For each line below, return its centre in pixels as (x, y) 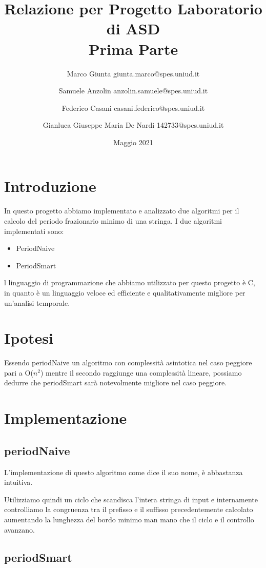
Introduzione (50, 186)
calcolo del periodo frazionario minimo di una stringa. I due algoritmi (113, 221)
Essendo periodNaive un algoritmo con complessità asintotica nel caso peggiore (128, 363)
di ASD (133, 28)
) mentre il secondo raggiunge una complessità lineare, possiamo (141, 372)
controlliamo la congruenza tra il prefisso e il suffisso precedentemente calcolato (129, 509)
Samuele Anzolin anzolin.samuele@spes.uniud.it (133, 91)
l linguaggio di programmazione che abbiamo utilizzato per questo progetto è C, (130, 282)
